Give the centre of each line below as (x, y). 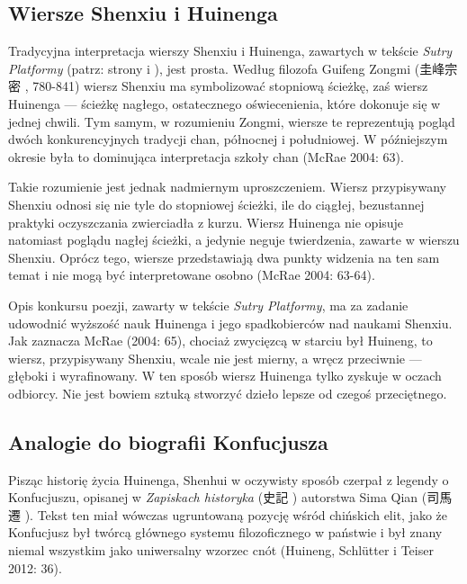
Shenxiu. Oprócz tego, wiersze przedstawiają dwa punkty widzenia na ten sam (224, 257)
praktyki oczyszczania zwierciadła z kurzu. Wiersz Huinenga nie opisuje (206, 222)
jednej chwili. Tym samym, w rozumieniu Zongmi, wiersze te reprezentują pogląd (232, 121)
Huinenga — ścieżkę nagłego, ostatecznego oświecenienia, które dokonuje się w (225, 103)
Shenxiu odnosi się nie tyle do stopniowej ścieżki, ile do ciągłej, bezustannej (216, 204)
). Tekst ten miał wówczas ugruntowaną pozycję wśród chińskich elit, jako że (236, 514)
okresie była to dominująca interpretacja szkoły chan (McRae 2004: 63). (206, 156)
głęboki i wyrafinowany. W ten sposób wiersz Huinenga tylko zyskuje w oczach (225, 376)
